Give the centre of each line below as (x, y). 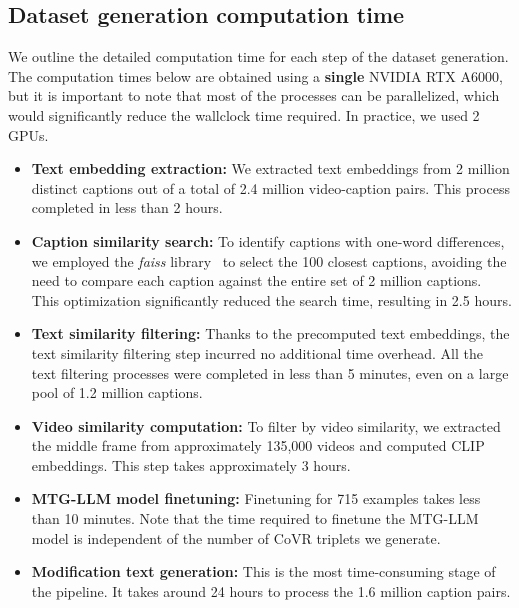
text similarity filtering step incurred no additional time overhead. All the (257, 352)
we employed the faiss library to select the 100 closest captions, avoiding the (269, 260)
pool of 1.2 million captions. (117, 392)
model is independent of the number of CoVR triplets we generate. (236, 537)
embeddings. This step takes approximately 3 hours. (191, 464)
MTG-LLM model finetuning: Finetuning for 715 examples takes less (256, 498)
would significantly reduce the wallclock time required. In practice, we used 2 (244, 114)
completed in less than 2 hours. (127, 207)
